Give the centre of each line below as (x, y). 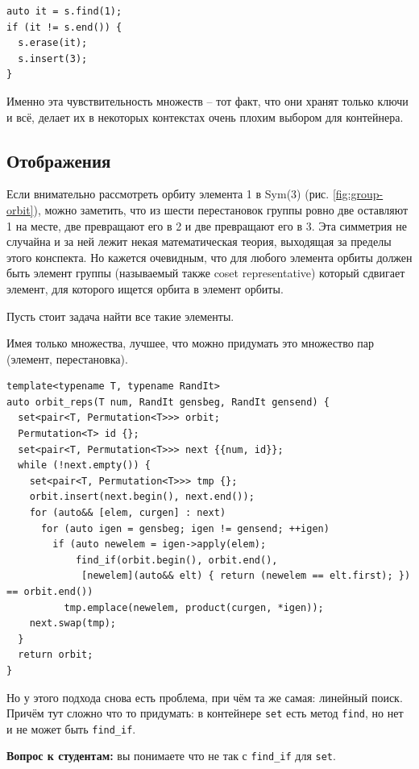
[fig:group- (358, 194)
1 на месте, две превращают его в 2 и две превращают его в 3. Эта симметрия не (207, 225)
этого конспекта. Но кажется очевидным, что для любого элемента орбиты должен (209, 257)
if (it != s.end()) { (64, 27)
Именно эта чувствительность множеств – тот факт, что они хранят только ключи (207, 100)
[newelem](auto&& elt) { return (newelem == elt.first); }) (246, 576)
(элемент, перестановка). (67, 358)
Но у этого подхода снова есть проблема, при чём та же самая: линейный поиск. (205, 697)
